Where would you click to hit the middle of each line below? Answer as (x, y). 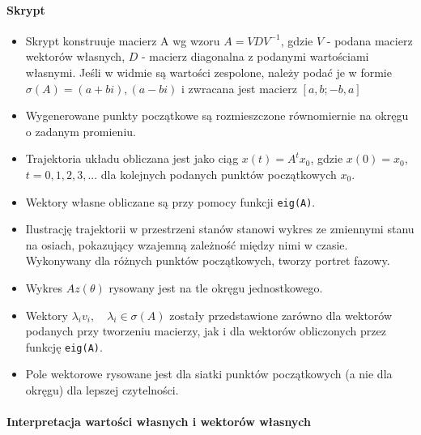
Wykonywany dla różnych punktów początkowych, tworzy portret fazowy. (208, 260)
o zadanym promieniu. (81, 131)
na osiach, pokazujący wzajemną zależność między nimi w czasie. (187, 244)
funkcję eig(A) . (64, 346)
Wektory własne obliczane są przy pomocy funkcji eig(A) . (170, 201)
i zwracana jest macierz (239, 88)
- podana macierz (370, 40)
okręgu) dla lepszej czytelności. (102, 390)
